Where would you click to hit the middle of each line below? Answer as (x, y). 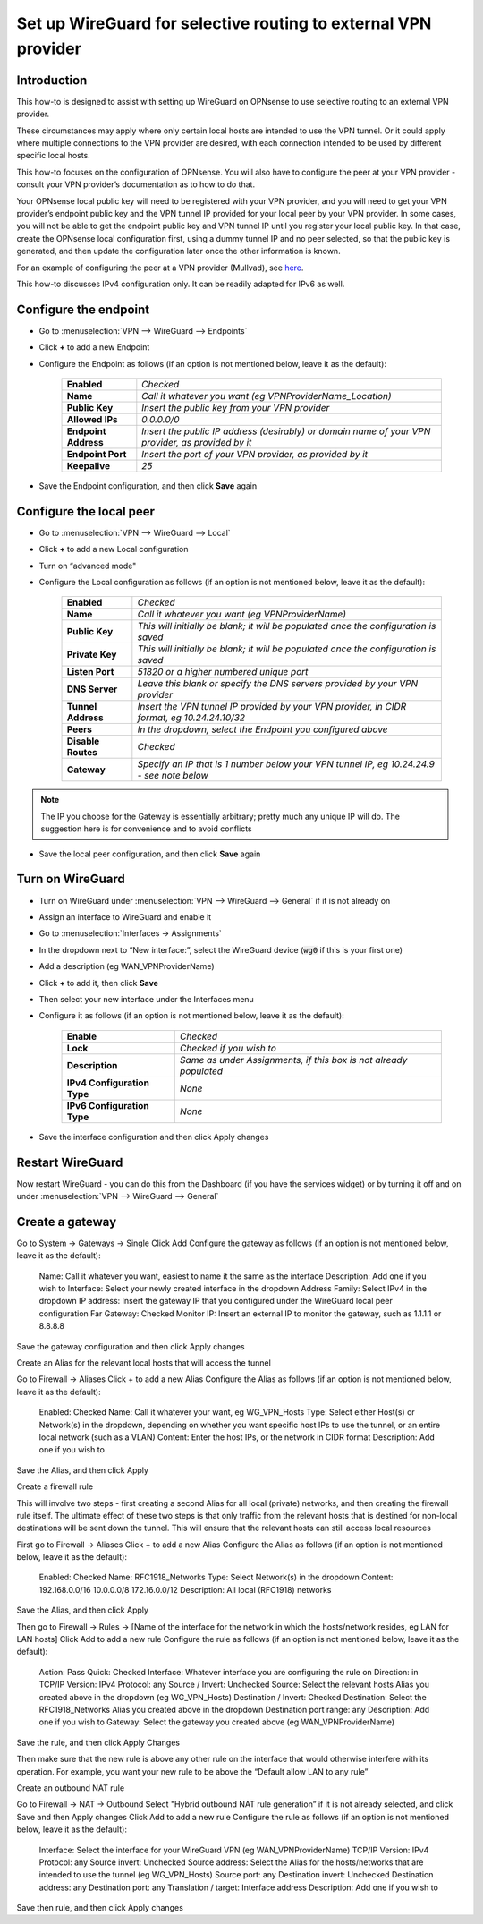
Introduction (52, 80)
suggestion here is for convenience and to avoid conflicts (146, 829)
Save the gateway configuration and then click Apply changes (131, 1346)
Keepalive (89, 466)
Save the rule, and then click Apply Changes (98, 1742)
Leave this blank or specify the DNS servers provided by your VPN (278, 684)
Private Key (92, 655)
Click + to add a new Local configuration (114, 549)
